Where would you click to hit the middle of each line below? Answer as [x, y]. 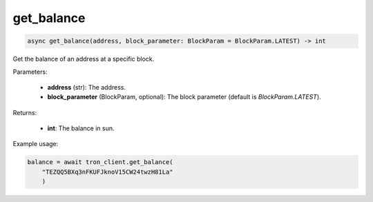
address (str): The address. [86, 87]
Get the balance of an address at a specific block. [84, 59]
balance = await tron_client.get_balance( [100, 162]
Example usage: [36, 144]
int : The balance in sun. [81, 128]
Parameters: [30, 72]
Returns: [25, 112]
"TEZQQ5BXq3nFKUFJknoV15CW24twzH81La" [107, 172]
